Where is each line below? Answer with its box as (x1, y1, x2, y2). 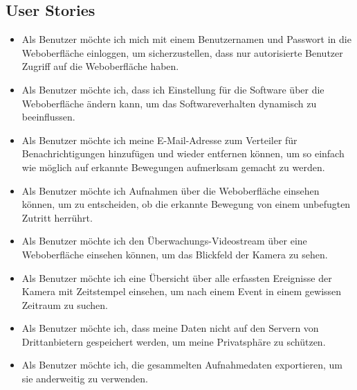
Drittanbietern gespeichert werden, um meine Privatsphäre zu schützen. (21, 334, 326, 348)
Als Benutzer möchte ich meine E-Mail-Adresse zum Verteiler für (21, 132, 297, 147)
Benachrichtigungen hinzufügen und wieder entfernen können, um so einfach (21, 146, 345, 161)
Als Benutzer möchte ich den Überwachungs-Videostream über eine (21, 233, 307, 248)
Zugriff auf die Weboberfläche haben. (21, 59, 179, 73)
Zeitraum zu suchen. (21, 297, 108, 312)
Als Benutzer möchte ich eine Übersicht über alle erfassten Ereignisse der (21, 270, 332, 285)
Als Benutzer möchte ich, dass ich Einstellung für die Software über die (21, 82, 324, 96)
